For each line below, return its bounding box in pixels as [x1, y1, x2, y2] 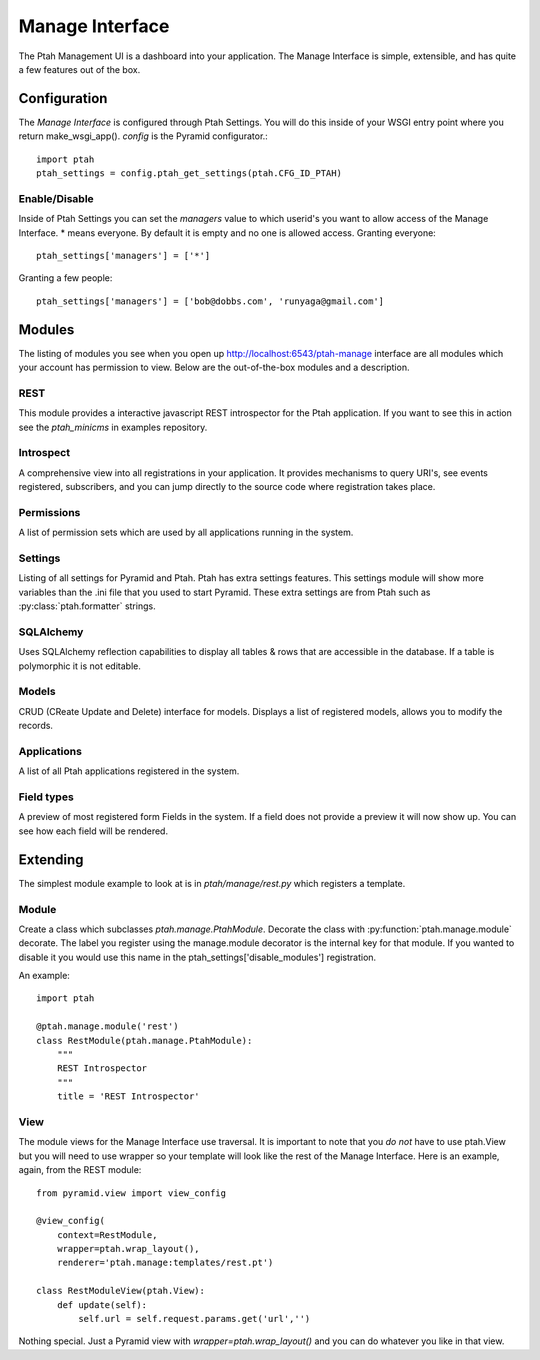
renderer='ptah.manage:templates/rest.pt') [56, 1257, 274, 1269]
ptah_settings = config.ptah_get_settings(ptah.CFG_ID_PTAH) [36, 168, 342, 179]
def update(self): [56, 1299, 148, 1310]
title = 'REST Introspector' [56, 1091, 200, 1102]
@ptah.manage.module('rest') [36, 1021, 179, 1032]
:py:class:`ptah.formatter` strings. [18, 600, 156, 612]
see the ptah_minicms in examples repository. [18, 421, 208, 433]
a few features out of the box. [18, 63, 141, 75]
